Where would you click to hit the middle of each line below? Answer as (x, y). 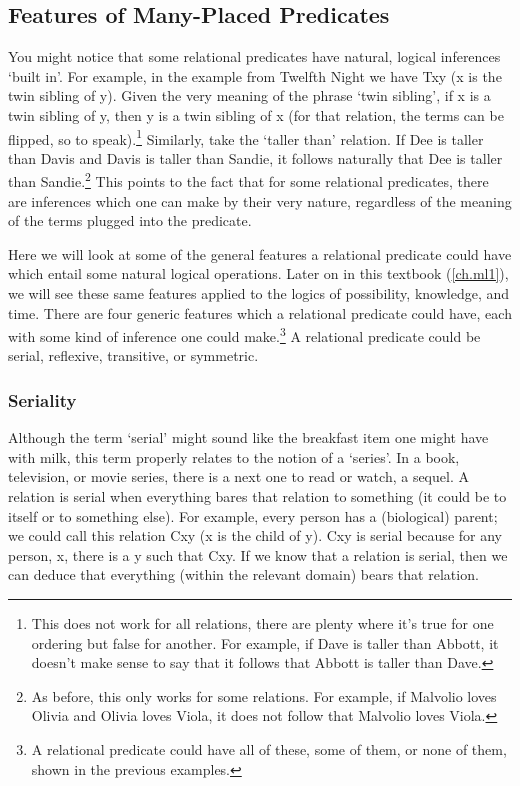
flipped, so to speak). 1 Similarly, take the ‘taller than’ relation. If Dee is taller (246, 137)
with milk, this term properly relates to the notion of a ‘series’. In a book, (234, 456)
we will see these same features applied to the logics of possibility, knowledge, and (259, 293)
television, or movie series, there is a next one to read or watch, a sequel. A (238, 476)
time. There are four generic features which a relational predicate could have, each (260, 312)
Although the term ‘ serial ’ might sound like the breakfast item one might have (248, 437)
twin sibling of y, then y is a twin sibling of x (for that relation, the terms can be (256, 114)
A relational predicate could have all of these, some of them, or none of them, (269, 749)
